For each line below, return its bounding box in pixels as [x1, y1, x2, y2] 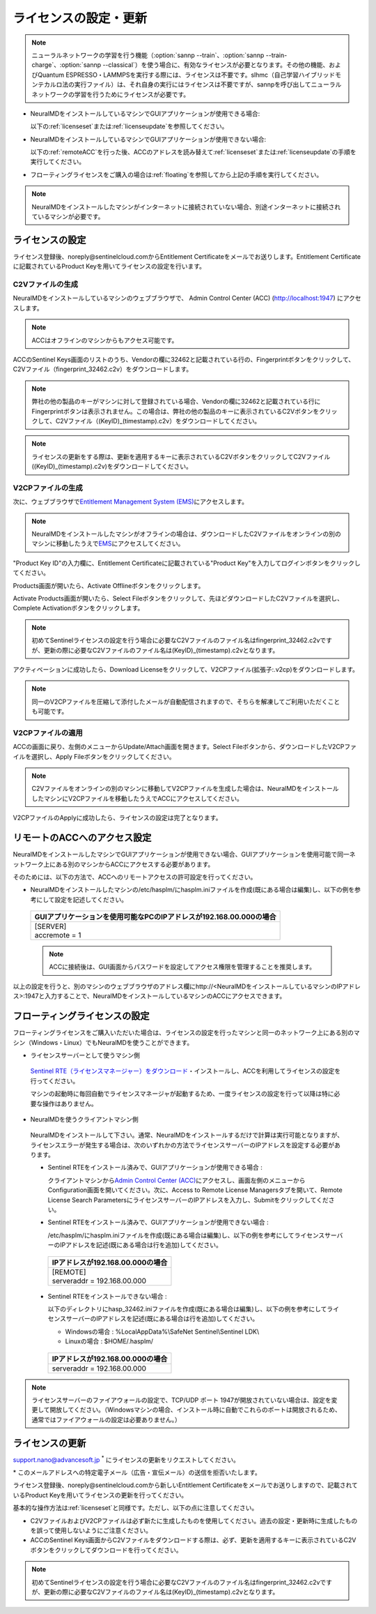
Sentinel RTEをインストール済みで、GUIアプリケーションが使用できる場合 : [47, 1163, 263, 1172]
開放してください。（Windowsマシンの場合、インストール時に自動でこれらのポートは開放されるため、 [49, 1405, 341, 1414]
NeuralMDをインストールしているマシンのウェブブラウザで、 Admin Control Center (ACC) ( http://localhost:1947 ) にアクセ [13, 294, 361, 303]
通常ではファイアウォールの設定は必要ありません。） [31, 1415, 181, 1424]
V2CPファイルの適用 [13, 727, 83, 737]
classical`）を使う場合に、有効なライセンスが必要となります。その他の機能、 [108, 61, 329, 69]
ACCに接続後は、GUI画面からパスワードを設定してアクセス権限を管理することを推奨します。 [49, 963, 316, 971]
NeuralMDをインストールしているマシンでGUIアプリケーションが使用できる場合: [30, 109, 260, 118]
